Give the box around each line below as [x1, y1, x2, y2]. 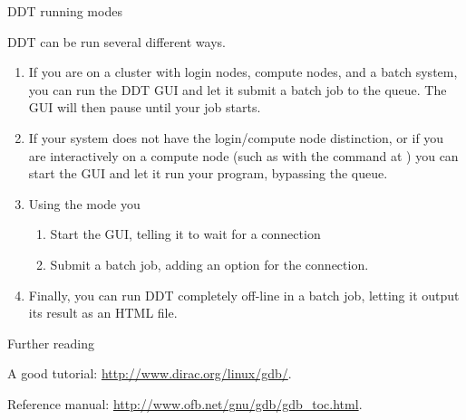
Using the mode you [28, 194, 141, 213]
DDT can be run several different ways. [7, 32, 226, 51]
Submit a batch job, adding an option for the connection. [50, 254, 369, 273]
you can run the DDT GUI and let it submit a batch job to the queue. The [28, 80, 447, 99]
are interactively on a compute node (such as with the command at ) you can [28, 146, 459, 165]
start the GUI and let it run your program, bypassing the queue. [28, 164, 388, 183]
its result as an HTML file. [28, 303, 178, 322]
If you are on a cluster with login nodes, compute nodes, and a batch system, [28, 62, 458, 81]
